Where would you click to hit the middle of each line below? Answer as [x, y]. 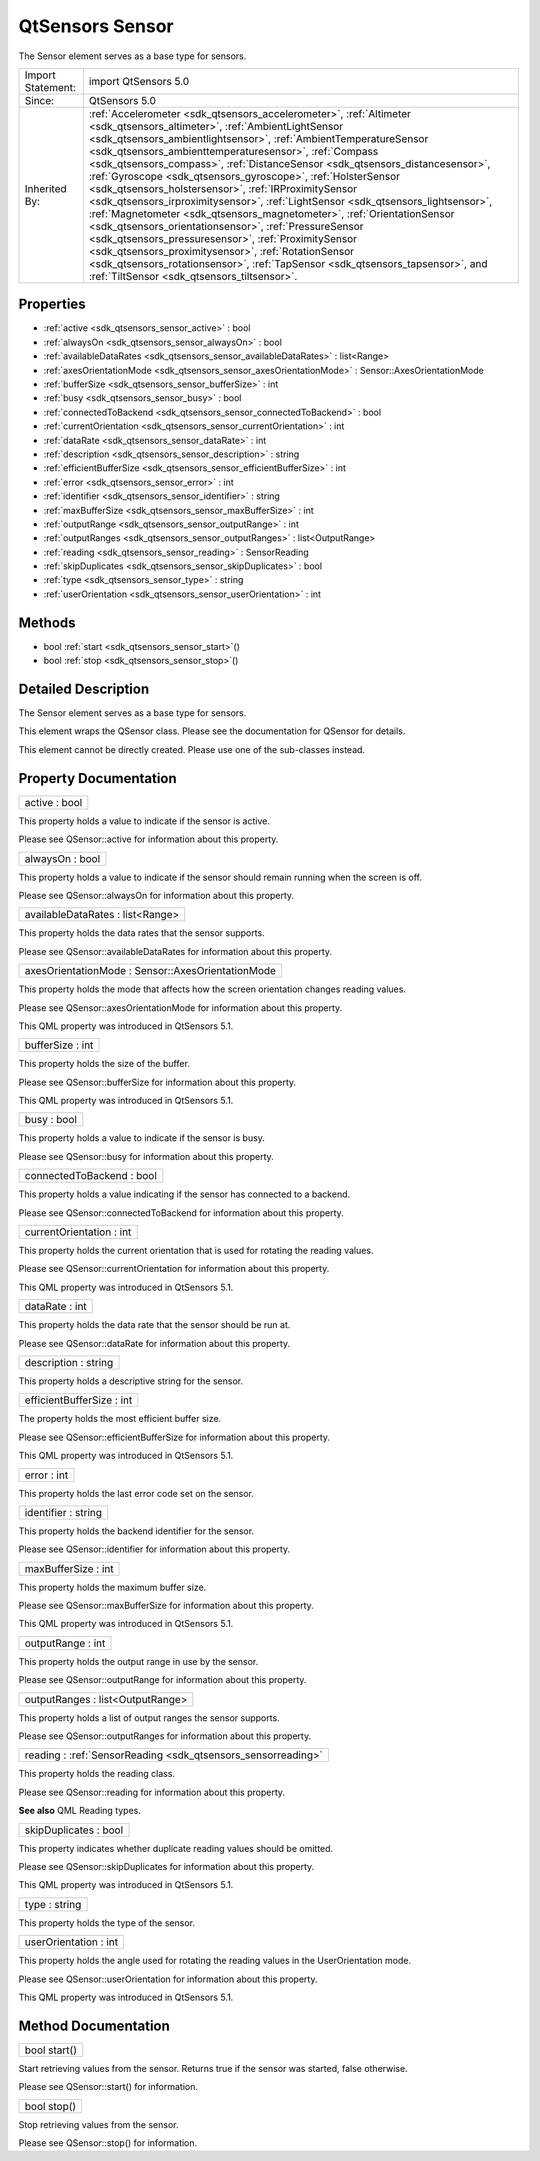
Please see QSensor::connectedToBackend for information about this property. [181, 1212]
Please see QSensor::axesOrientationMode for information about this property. [180, 1007]
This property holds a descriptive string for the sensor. [131, 1381]
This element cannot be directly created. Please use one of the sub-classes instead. [191, 749]
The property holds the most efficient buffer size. [120, 1419]
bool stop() [50, 2106]
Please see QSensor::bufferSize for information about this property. [157, 1082]
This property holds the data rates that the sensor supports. [141, 933]
